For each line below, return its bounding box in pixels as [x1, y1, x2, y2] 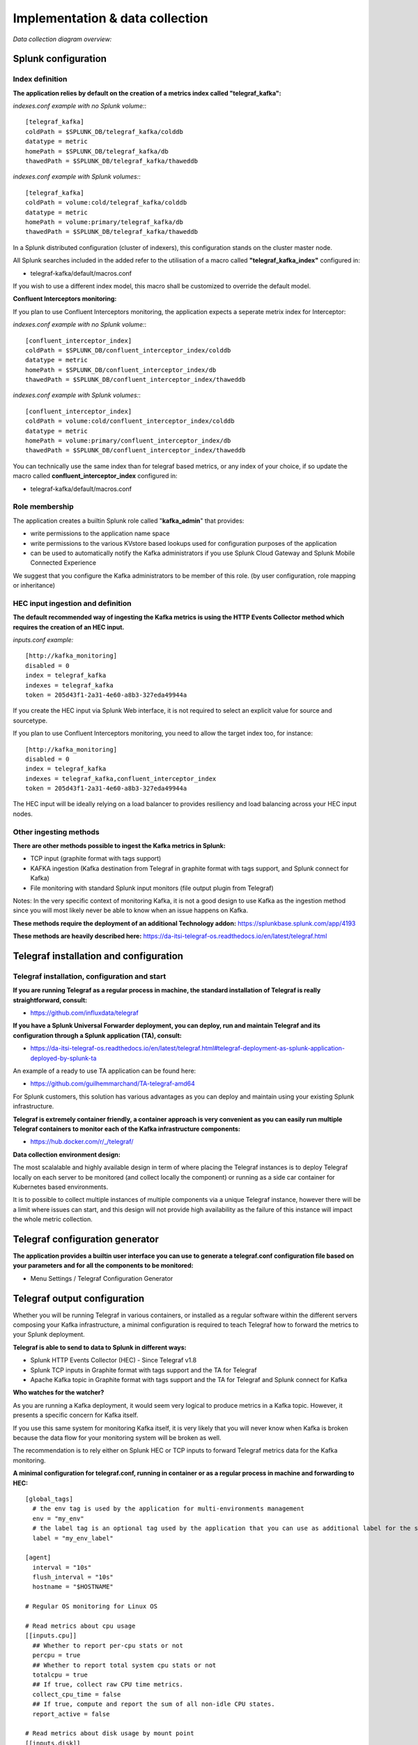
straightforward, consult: [13, 995, 87, 1004]
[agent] [25, 1554, 52, 1561]
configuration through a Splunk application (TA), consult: [13, 1031, 183, 1039]
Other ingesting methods [13, 827, 100, 837]
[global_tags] [25, 1494, 73, 1503]
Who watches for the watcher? [13, 1388, 104, 1397]
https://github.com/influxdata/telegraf [30, 1009, 139, 1017]
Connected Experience [30, 558, 97, 567]
